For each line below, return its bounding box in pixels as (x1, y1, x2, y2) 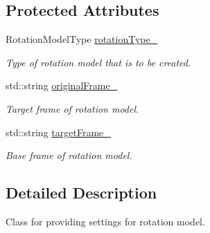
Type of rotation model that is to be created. (6, 55, 191, 69)
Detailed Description (6, 182, 157, 203)
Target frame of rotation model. (6, 101, 139, 115)
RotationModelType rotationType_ (6, 32, 158, 46)
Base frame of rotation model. (6, 148, 132, 162)
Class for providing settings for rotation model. (6, 214, 205, 228)
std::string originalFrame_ (6, 78, 118, 93)
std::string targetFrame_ (6, 124, 111, 139)
